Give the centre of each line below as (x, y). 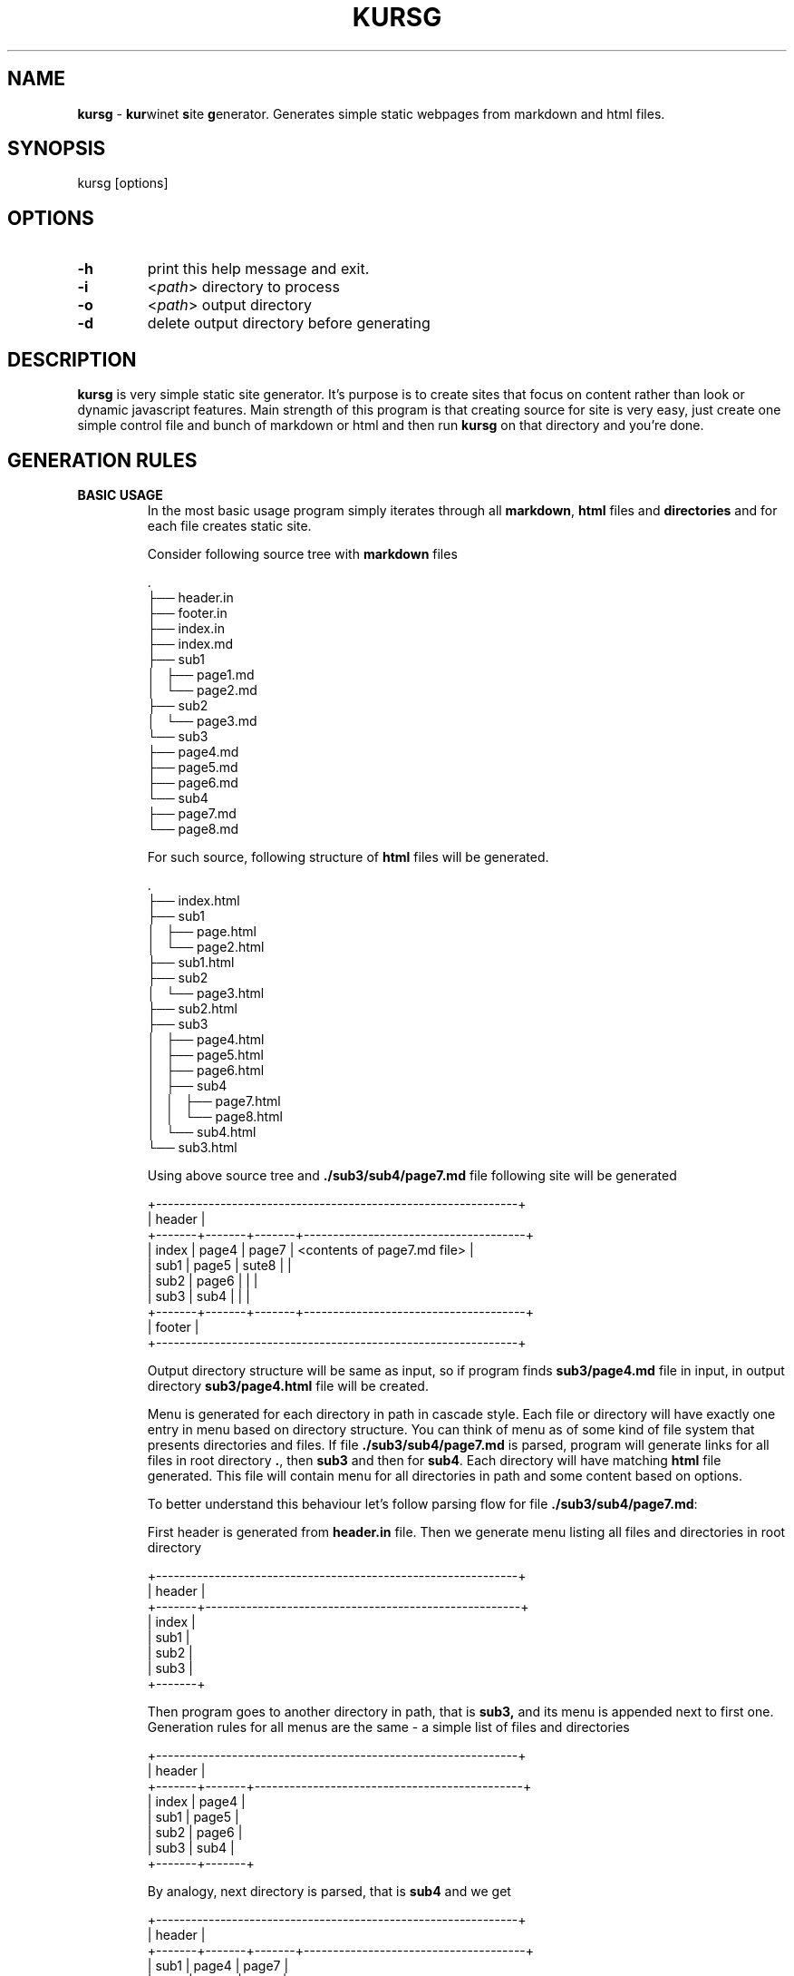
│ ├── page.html (202, 931)
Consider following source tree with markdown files (302, 553)
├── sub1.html (191, 962)
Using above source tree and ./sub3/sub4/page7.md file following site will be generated (412, 1175)
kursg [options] (123, 183)
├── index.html (194, 900)
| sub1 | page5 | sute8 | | (219, 1265)
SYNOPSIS (57, 149)
